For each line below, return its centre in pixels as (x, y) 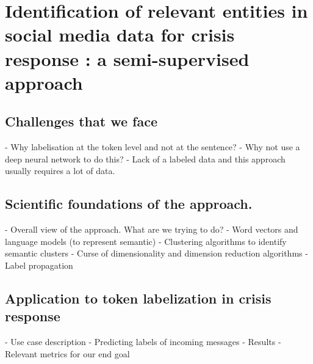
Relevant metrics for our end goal (67, 353)
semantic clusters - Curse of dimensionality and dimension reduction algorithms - (156, 253)
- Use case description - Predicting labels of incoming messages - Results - (143, 342)
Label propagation (39, 265)
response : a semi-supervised (127, 58)
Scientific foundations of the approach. (129, 204)
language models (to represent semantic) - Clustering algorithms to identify (146, 241)
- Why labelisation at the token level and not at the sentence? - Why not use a (153, 147)
